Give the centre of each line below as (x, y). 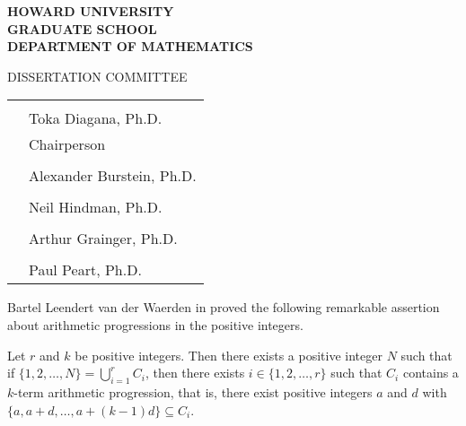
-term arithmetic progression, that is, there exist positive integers (193, 391)
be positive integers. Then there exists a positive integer (229, 355)
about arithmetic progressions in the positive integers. (155, 324)
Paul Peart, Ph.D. (85, 270)
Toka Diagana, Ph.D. (96, 118)
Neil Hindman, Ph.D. (96, 207)
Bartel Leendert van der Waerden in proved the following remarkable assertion (224, 307)
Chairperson (67, 144)
